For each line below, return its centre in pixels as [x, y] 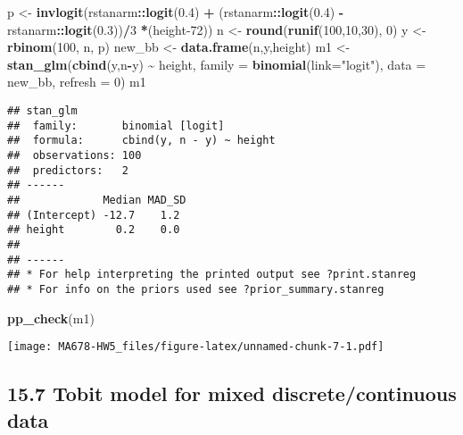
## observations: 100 [74, 155]
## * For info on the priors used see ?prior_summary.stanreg [196, 289]
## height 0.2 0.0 [94, 230]
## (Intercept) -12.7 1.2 [94, 215]
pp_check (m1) [51, 318]
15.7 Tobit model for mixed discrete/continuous [232, 393]
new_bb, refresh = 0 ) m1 [77, 82]
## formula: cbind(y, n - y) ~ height [141, 141]
